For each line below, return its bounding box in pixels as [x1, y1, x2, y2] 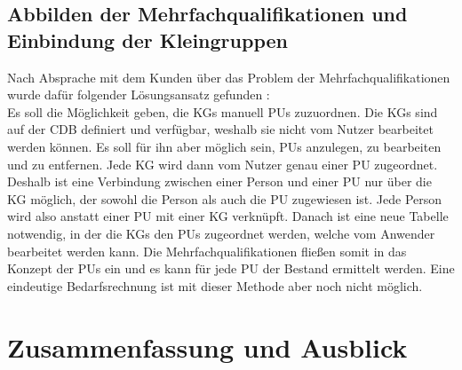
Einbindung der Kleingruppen [7, 26, 288, 53]
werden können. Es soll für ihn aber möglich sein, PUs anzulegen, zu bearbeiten [7, 137, 442, 155]
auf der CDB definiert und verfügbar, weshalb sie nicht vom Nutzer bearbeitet [7, 120, 434, 138]
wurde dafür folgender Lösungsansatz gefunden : [7, 85, 270, 104]
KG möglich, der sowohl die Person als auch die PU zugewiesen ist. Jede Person [7, 189, 442, 208]
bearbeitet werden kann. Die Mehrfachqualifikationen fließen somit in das [7, 241, 407, 260]
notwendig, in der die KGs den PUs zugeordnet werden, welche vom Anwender [7, 224, 435, 242]
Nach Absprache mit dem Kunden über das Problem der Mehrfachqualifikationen [7, 67, 450, 86]
